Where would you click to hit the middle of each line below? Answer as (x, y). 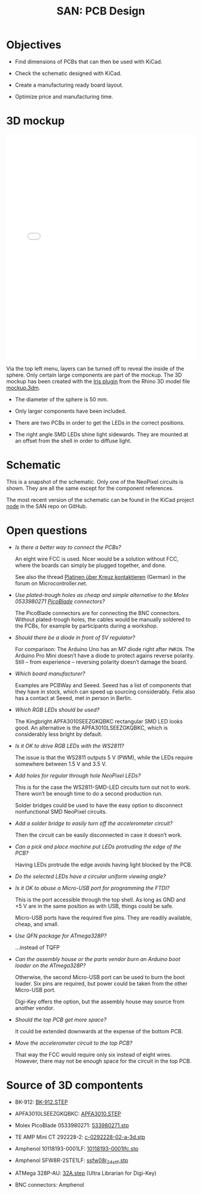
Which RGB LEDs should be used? (57, 710)
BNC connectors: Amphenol (49, 1185)
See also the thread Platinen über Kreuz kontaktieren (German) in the (100, 577)
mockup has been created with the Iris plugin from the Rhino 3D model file (98, 381)
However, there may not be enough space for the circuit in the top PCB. (103, 1061)
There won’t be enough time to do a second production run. (89, 793)
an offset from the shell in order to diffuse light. (73, 441)
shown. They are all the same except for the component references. (90, 488)
